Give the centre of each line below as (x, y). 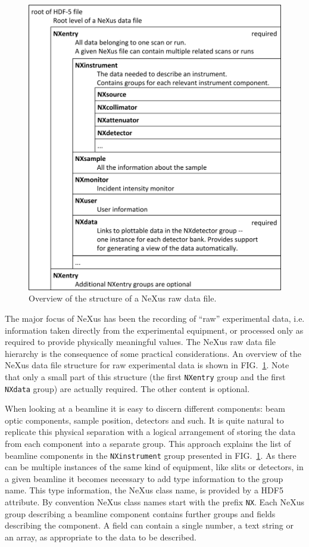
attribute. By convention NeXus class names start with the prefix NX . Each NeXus (154, 502)
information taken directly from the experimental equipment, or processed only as (154, 330)
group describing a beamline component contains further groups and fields (140, 513)
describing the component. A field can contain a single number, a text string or (149, 525)
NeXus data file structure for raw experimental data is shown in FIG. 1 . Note (147, 365)
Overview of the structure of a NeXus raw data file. (123, 298)
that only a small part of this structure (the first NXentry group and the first (145, 376)
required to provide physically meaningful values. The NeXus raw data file (141, 342)
